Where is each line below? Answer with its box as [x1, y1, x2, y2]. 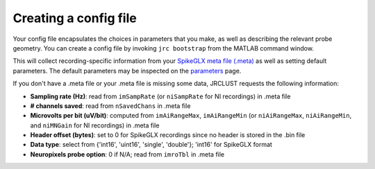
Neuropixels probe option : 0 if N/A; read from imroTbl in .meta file [30, 150, 225, 159]
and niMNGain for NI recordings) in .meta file [30, 121, 160, 130]
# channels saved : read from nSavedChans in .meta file [30, 101, 191, 110]
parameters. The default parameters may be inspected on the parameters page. [12, 66, 242, 75]
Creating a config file [12, 10, 137, 26]
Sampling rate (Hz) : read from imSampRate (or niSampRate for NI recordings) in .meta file [30, 92, 291, 100]
